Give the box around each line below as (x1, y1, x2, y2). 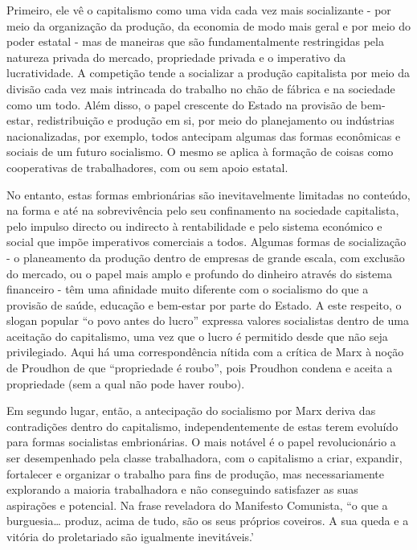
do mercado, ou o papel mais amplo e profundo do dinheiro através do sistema (6, 265, 392, 281)
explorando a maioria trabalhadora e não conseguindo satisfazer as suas (6, 481, 358, 498)
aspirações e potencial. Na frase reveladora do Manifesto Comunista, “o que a (6, 496, 388, 513)
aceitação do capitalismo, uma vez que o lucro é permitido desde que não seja (6, 327, 388, 344)
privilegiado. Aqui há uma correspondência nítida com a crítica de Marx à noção (6, 343, 404, 360)
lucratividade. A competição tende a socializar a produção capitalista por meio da (6, 64, 410, 81)
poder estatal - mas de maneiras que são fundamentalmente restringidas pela (6, 33, 384, 50)
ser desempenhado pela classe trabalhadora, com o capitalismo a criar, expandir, (6, 449, 403, 466)
